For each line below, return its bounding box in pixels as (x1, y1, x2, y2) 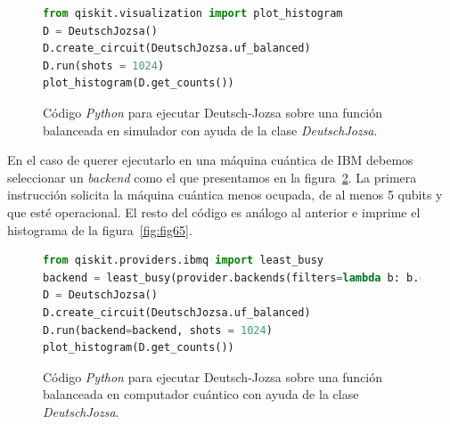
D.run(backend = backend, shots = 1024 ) (43, 323, 273, 337)
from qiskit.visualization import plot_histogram (43, 7, 343, 20)
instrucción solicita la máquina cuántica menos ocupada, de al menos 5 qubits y (7, 185, 443, 204)
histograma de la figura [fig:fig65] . (7, 220, 192, 239)
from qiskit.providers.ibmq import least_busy (43, 254, 323, 267)
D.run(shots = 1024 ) (43, 59, 165, 72)
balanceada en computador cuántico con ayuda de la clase (43, 385, 359, 404)
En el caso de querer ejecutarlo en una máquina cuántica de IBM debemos (7, 151, 413, 169)
